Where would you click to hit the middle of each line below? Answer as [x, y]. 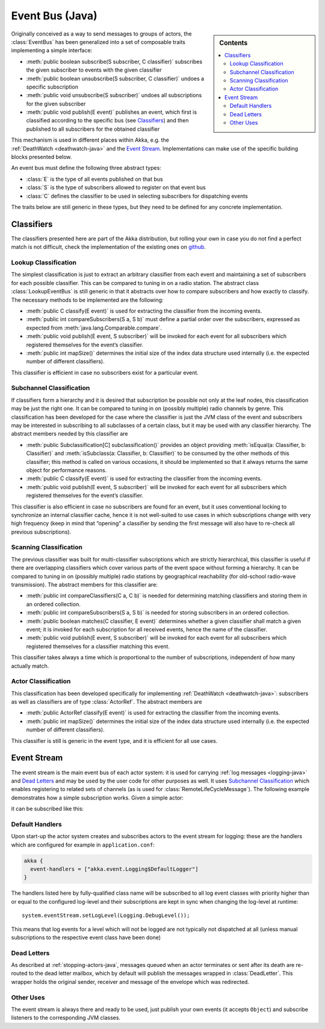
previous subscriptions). [41, 532]
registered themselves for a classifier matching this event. [98, 646]
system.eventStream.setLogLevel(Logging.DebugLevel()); [106, 915]
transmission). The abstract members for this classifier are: [84, 585]
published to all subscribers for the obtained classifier [93, 129]
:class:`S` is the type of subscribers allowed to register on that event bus [116, 187]
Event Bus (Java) [54, 16]
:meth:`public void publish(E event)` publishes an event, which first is [112, 112]
